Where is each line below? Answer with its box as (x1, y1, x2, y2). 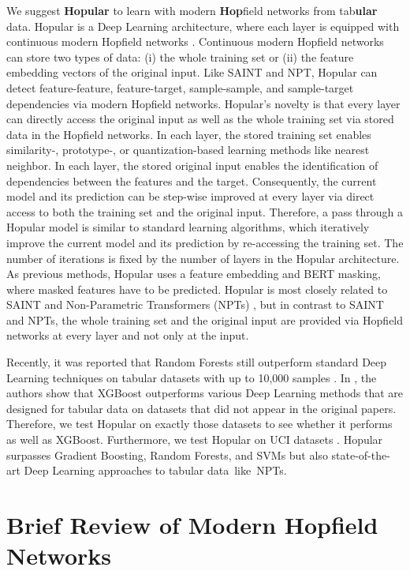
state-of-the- (331, 446, 390, 463)
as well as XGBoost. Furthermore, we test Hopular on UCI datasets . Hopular (6, 431, 383, 448)
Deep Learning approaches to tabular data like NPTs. (24, 462, 287, 479)
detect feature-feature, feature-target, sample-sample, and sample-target (6, 79, 354, 96)
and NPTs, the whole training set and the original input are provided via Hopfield (6, 311, 404, 328)
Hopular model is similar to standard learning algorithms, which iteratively (6, 219, 370, 235)
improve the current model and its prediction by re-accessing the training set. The (6, 234, 404, 250)
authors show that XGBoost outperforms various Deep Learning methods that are (6, 385, 404, 401)
